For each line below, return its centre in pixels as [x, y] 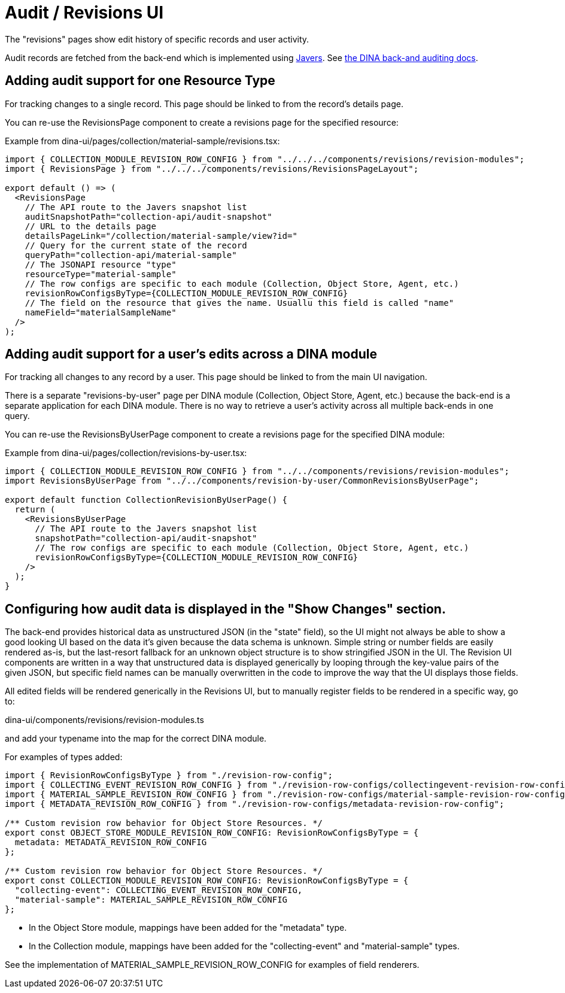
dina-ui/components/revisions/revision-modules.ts [104, 720]
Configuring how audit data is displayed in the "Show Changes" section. [225, 609]
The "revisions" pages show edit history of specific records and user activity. [157, 39]
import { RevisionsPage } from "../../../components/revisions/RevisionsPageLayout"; [212, 168]
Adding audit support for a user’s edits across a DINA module [191, 354]
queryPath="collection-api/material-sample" [131, 255]
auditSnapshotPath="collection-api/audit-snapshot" [148, 216]
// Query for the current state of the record [136, 245]
